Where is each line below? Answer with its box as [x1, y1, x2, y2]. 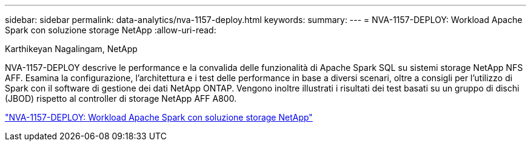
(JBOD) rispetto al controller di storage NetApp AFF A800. [5, 93, 237, 104]
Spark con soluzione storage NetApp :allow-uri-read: [5, 25, 216, 35]
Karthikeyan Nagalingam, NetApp [5, 44, 138, 54]
